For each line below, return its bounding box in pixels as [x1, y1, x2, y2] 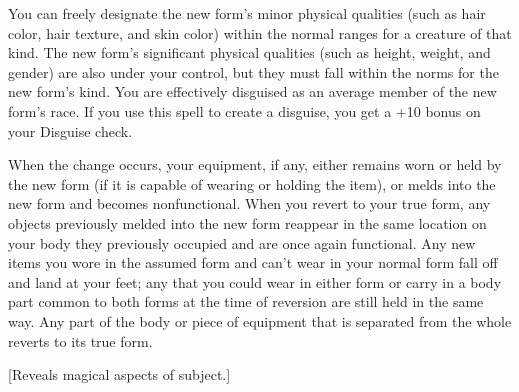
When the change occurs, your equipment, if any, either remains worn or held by [8, 154, 502, 175]
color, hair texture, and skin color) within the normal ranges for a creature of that [8, 22, 512, 43]
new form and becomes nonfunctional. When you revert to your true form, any [8, 193, 491, 214]
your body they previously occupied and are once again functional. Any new [8, 232, 476, 253]
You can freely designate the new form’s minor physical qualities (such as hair [8, 3, 486, 23]
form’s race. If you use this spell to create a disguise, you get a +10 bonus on [8, 100, 481, 121]
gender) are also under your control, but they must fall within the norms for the [8, 61, 499, 82]
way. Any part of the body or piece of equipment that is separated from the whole [8, 310, 512, 331]
